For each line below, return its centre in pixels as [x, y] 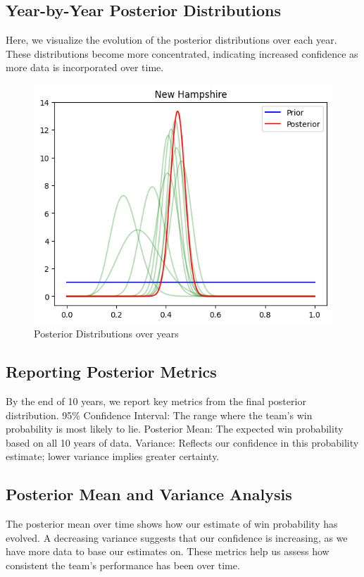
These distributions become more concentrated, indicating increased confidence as [182, 53]
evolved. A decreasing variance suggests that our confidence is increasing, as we [177, 537]
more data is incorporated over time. [85, 67]
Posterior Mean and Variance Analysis [149, 494]
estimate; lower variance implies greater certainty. [113, 456]
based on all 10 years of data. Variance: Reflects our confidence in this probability [182, 442]
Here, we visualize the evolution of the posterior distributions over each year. [171, 40]
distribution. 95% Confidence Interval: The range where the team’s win [159, 415]
